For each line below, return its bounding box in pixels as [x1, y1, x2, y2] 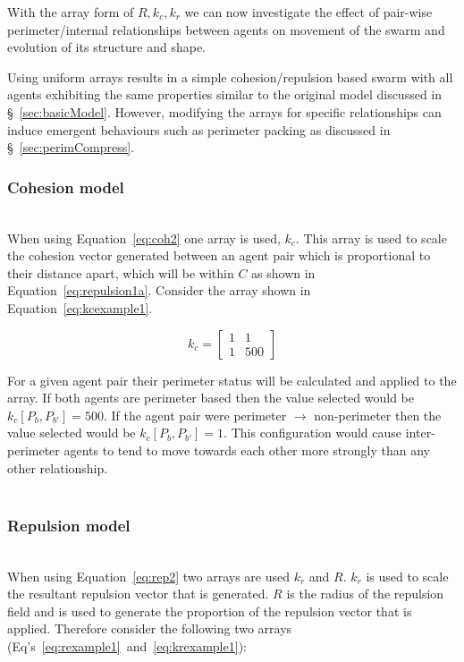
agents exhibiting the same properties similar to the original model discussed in [7, 85, 443, 104]
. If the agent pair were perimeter [103, 405, 287, 424]
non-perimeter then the [314, 405, 442, 424]
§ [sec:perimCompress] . [7, 138, 135, 157]
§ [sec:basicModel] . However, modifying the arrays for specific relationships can [7, 102, 442, 121]
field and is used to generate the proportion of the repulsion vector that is [7, 601, 412, 620]
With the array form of [7, 3, 134, 21]
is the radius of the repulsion [286, 584, 444, 603]
